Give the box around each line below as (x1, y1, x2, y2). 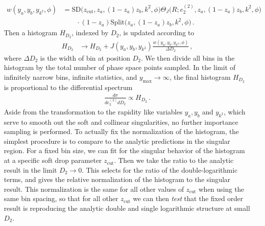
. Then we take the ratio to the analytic (114, 155, 234, 165)
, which (223, 106, 245, 116)
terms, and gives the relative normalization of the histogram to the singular (4, 174, 231, 184)
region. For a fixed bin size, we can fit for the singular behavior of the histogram (4, 145, 245, 156)
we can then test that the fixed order (133, 193, 243, 203)
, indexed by (72, 27, 109, 38)
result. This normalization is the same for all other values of (4, 183, 184, 194)
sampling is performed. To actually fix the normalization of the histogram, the (4, 126, 239, 136)
